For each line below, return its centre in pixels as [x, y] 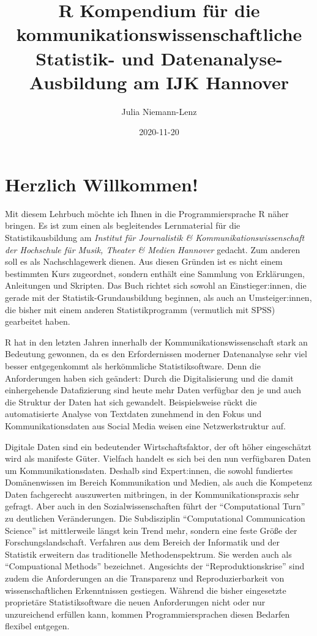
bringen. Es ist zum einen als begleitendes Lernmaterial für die [123, 225]
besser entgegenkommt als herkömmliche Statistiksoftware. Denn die [133, 365]
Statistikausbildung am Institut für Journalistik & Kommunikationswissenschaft [155, 237]
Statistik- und [95, 58]
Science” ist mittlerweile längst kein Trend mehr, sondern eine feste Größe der [151, 530]
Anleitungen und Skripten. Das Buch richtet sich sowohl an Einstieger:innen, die [156, 285]
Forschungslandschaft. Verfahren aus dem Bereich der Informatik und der [143, 542]
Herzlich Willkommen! [102, 184]
